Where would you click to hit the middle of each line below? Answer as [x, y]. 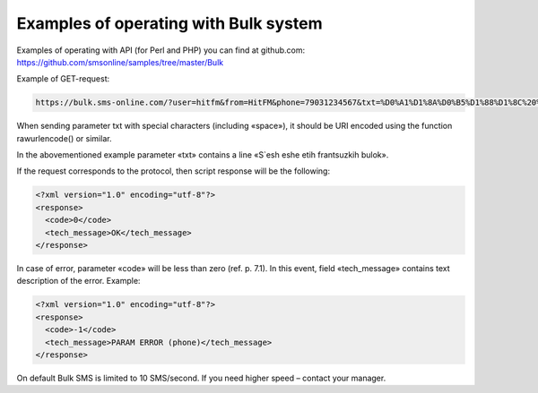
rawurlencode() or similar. [64, 138]
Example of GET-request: [63, 79]
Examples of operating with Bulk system [169, 23]
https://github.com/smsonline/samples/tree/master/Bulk [120, 62]
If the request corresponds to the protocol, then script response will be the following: [174, 171]
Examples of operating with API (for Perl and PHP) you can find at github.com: [161, 50]
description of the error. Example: [78, 281]
